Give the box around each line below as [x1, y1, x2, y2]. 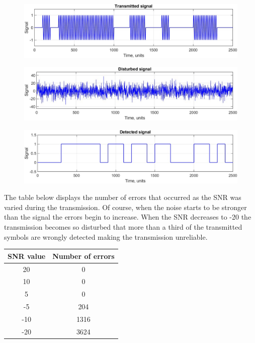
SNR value [8, 250, 46, 261]
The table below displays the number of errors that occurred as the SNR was [4, 192, 241, 202]
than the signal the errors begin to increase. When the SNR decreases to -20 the [4, 212, 251, 222]
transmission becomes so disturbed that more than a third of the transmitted [4, 221, 242, 232]
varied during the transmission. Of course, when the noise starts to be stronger [4, 201, 247, 212]
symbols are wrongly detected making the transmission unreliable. [4, 231, 208, 242]
